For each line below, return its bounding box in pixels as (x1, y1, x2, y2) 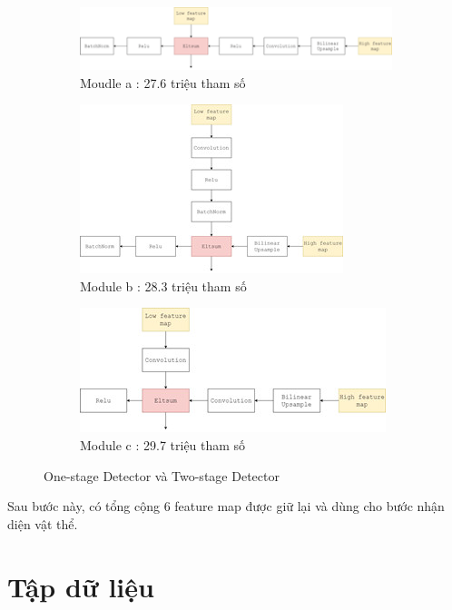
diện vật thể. (7, 514, 78, 533)
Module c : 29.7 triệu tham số (80, 435, 246, 454)
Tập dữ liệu (7, 567, 154, 605)
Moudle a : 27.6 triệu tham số (80, 73, 246, 92)
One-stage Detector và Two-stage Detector (44, 466, 280, 485)
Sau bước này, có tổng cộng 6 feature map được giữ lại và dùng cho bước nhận (7, 497, 445, 516)
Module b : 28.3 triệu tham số (80, 276, 247, 295)
